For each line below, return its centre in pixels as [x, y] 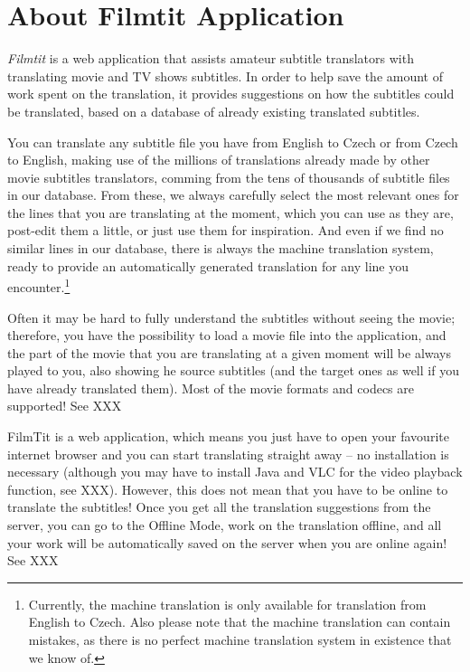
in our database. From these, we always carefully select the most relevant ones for [233, 195]
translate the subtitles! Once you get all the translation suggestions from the [219, 507]
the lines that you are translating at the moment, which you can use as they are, [230, 212]
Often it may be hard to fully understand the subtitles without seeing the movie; [231, 317]
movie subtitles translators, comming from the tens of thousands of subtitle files [229, 177]
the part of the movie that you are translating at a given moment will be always [230, 352]
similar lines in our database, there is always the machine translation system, [221, 248]
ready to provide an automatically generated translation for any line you [208, 265]
